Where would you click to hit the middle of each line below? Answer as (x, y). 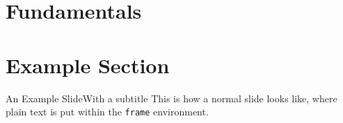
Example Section (88, 65)
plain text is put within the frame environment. (107, 112)
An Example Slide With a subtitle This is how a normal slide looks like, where (171, 98)
